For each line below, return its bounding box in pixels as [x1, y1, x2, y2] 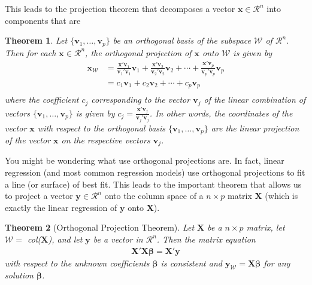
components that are [5, 14, 81, 26]
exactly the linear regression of [5, 201, 117, 213]
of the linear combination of [204, 93, 306, 106]
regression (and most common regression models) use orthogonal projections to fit [5, 166, 305, 179]
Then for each [5, 46, 56, 59]
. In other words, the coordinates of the [149, 106, 293, 119]
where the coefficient [5, 93, 79, 106]
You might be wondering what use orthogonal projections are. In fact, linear [5, 154, 284, 167]
